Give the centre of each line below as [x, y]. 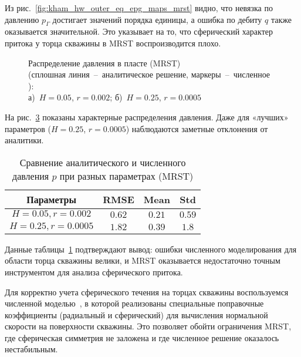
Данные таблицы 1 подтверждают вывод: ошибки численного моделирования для [151, 249]
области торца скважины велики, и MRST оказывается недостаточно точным [143, 260]
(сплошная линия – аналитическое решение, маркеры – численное [149, 74]
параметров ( [28, 128]
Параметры [51, 199]
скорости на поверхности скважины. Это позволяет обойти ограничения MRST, [148, 326]
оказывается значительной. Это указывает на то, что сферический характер [139, 31]
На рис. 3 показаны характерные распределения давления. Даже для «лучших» [147, 117]
